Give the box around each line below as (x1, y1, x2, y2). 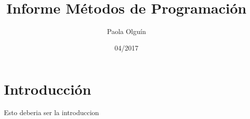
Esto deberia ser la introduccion (4, 107, 99, 118)
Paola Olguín (107, 26, 146, 36)
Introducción (4, 79, 91, 99)
